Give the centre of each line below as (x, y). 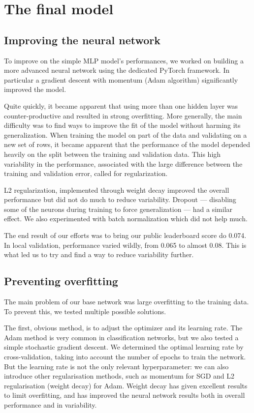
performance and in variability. (50, 405)
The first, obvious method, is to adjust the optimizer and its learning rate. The (123, 328)
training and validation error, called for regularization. (86, 173)
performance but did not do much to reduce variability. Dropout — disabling (120, 199)
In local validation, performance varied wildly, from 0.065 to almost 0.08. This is (125, 245)
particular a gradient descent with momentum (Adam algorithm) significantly (121, 79)
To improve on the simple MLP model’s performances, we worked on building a (124, 60)
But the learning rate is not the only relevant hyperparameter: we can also (116, 366)
